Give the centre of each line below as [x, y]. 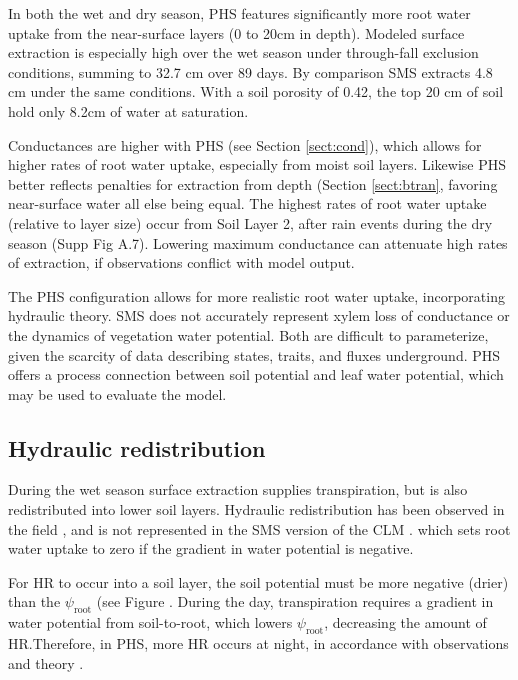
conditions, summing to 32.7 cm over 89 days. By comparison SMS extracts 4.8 [250, 71]
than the [34, 601]
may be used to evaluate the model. [117, 393]
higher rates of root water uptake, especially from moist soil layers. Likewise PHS [257, 164]
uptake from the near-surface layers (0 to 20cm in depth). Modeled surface [236, 32]
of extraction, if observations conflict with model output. [181, 262]
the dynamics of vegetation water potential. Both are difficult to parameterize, [248, 334]
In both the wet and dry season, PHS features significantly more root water [239, 13]
